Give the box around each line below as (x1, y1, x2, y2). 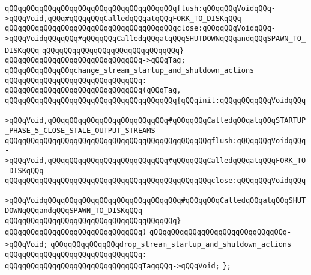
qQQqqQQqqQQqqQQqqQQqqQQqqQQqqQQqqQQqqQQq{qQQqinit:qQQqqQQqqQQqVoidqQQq (5, 96, 306, 105)
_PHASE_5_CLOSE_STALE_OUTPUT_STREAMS (5, 126, 155, 135)
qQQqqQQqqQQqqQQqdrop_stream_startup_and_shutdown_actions (50, 240, 292, 249)
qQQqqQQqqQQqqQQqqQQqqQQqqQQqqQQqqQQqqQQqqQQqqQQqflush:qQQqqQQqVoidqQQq (5, 136, 306, 145)
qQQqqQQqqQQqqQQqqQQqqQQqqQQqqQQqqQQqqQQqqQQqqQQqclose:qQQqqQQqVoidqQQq (5, 176, 306, 185)
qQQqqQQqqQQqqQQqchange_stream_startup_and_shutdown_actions (5, 66, 255, 75)
